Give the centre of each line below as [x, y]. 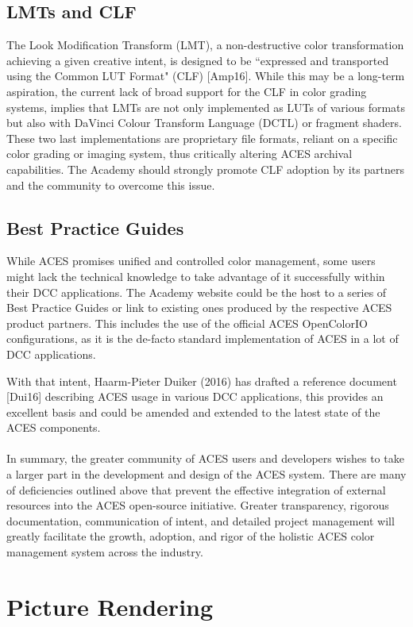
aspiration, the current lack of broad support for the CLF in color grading [187, 91]
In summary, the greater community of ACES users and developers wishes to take [205, 458]
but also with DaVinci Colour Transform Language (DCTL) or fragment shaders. [204, 123]
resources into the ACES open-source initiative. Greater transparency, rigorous [198, 505]
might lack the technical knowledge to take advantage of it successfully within [196, 276]
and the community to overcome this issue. [111, 185]
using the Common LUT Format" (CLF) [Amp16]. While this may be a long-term [206, 76]
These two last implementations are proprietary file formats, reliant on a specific [202, 138]
